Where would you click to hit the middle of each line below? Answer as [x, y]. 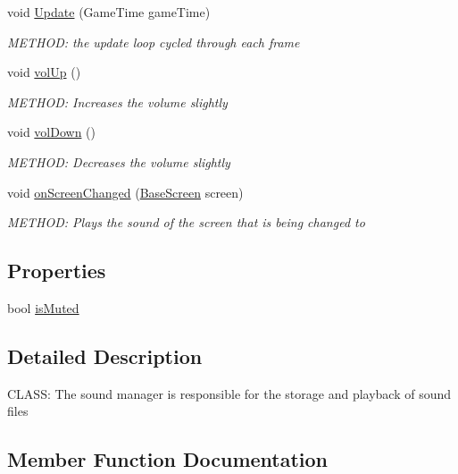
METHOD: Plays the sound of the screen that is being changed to [186, 222]
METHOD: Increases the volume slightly [117, 102]
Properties [57, 271]
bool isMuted [43, 307]
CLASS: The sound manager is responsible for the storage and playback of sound [229, 393]
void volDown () [51, 132]
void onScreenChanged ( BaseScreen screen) [125, 192]
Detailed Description [105, 355]
